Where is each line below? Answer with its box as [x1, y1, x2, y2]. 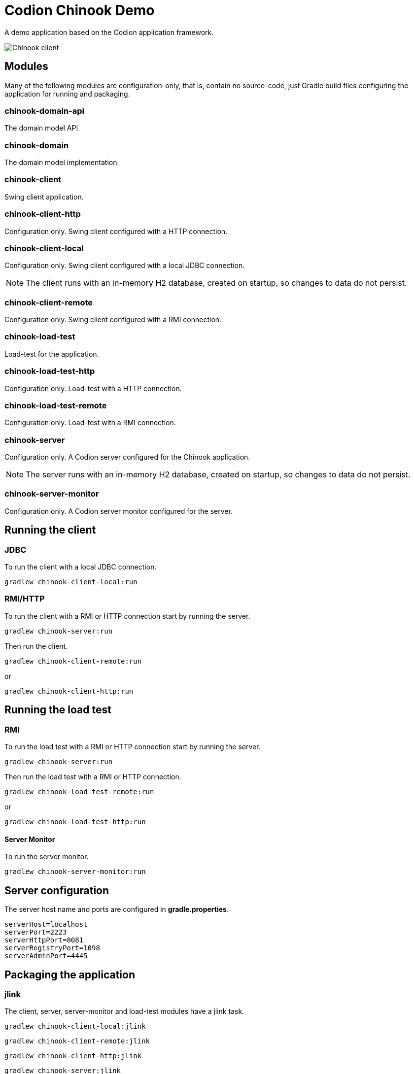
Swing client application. [4, 192, 84, 201]
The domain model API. [4, 124, 80, 133]
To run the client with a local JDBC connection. [4, 563, 157, 571]
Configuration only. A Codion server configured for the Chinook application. [4, 453, 250, 462]
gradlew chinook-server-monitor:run [4, 868, 146, 876]
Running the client [4, 524, 96, 537]
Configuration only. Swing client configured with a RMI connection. [4, 315, 222, 324]
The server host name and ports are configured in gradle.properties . [4, 905, 229, 914]
